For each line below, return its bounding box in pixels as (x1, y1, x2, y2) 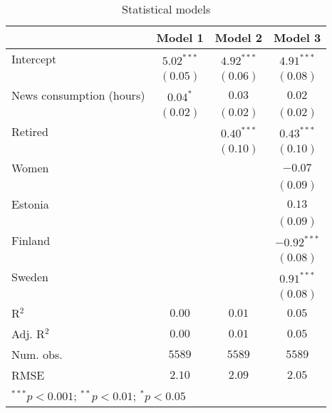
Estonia (11, 196, 49, 212)
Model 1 (156, 29, 204, 46)
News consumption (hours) (11, 87, 145, 103)
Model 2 (214, 29, 262, 46)
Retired (11, 123, 48, 140)
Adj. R (11, 325, 45, 342)
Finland (11, 232, 51, 249)
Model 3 (274, 29, 321, 46)
